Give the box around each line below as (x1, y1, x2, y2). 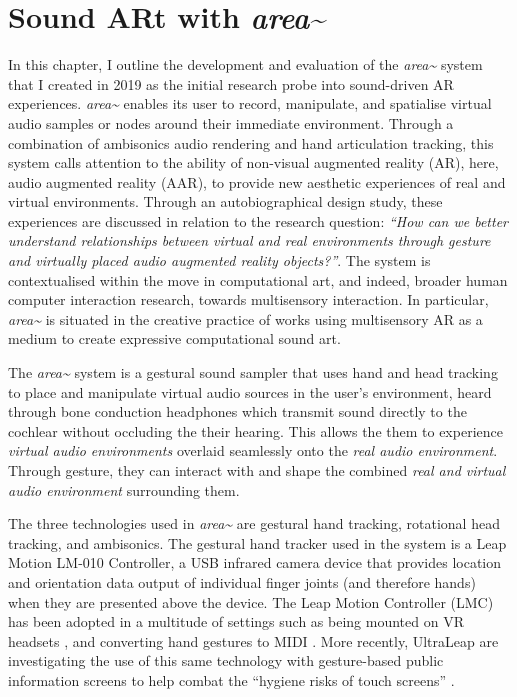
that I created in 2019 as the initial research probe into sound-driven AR (8, 73, 454, 94)
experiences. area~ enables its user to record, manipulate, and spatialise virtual (8, 93, 492, 114)
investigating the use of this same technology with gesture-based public (8, 650, 444, 671)
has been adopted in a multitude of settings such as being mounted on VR (8, 611, 464, 632)
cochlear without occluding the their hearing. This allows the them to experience (8, 420, 503, 441)
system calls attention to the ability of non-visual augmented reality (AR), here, (8, 152, 499, 173)
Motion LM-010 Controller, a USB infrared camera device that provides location (8, 552, 502, 573)
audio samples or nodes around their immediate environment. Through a (8, 112, 454, 133)
